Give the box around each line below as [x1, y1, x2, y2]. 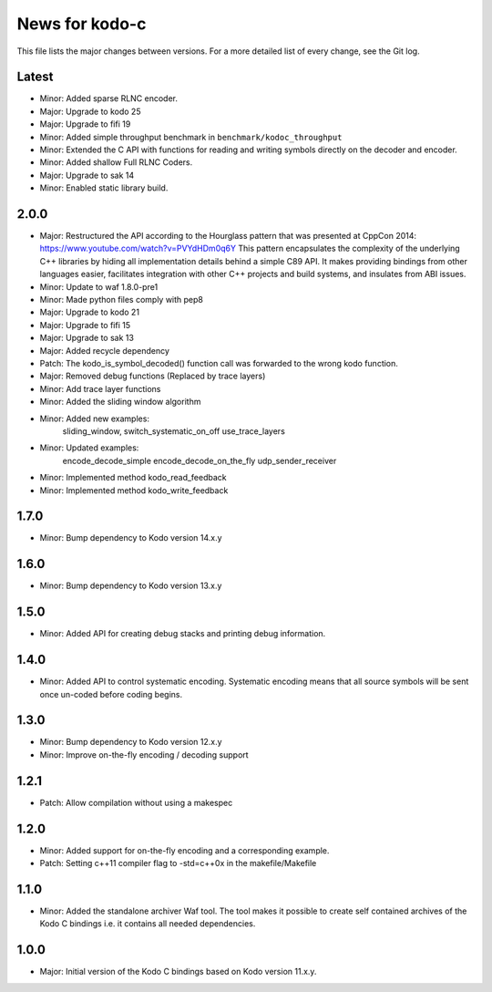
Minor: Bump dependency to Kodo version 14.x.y [39, 532, 222, 543]
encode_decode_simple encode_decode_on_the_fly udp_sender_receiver [62, 455, 337, 466]
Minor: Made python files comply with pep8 [39, 294, 204, 305]
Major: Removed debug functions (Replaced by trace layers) [39, 370, 266, 382]
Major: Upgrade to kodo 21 [39, 306, 140, 318]
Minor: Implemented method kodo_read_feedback [39, 472, 227, 483]
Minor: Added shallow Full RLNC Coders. [39, 157, 193, 168]
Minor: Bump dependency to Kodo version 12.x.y [39, 737, 222, 748]
